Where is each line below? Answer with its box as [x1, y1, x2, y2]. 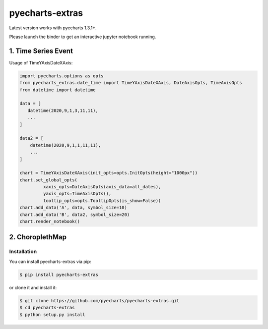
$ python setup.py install [19, 312, 85, 317]
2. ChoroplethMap [9, 233, 67, 241]
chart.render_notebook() [19, 219, 80, 224]
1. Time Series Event [9, 47, 73, 55]
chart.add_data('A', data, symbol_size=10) [19, 205, 128, 211]
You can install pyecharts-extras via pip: [9, 258, 91, 265]
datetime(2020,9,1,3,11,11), [27, 108, 99, 113]
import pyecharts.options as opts [19, 73, 104, 79]
